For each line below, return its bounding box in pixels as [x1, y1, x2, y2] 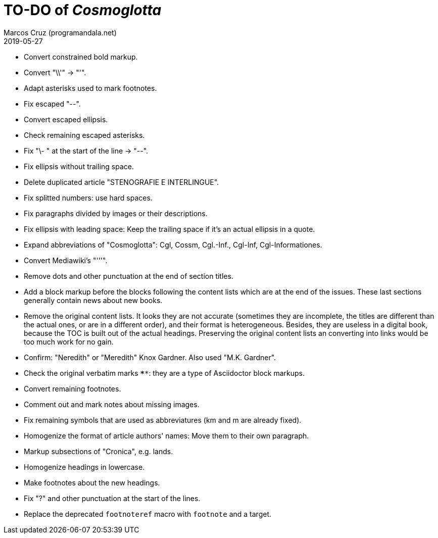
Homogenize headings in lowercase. [24, 462, 145, 471]
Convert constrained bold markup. [24, 52, 138, 61]
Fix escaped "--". [24, 99, 81, 108]
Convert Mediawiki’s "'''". [24, 256, 108, 265]
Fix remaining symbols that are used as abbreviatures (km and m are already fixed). [24, 415, 302, 424]
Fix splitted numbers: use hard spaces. [24, 193, 153, 202]
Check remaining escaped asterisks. [24, 130, 145, 139]
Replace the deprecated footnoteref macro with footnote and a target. [24, 509, 271, 518]
